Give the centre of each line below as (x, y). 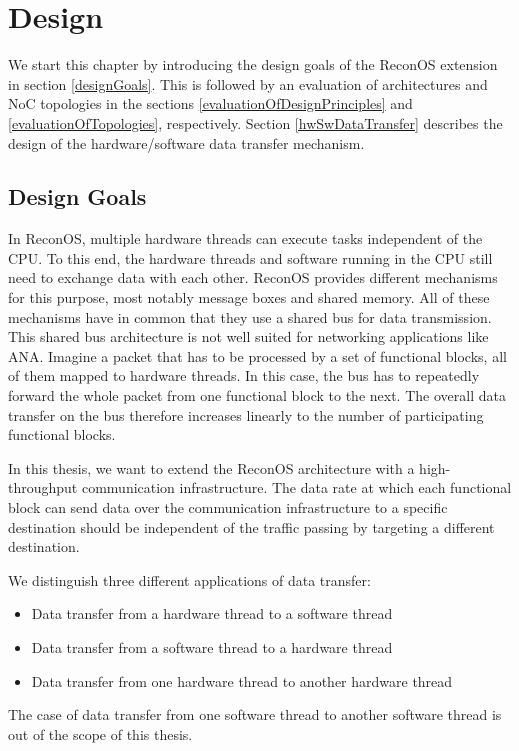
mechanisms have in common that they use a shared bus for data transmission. (250, 316)
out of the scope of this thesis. (100, 733)
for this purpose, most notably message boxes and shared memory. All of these (249, 297)
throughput (43, 487)
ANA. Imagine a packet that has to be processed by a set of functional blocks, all (257, 355)
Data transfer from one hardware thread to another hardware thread (242, 680)
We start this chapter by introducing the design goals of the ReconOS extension (253, 64)
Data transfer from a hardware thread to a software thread (212, 613)
